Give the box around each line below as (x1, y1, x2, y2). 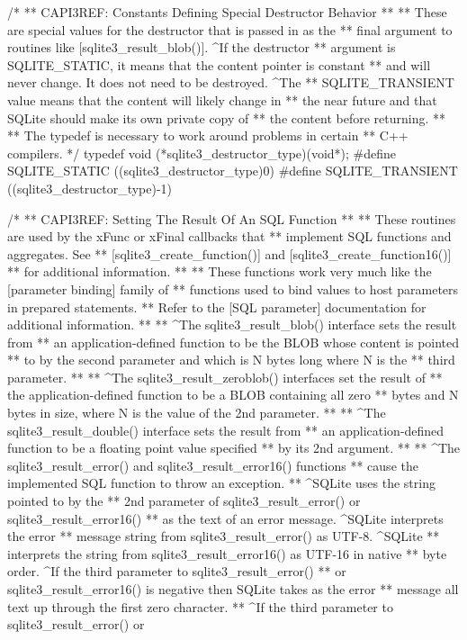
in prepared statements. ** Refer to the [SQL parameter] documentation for (7, 297, 427, 316)
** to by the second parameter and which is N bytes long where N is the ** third (7, 350, 455, 369)
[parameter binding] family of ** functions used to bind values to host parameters (7, 279, 459, 298)
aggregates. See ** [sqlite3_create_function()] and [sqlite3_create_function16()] (7, 244, 452, 263)
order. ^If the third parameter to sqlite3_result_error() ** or (7, 562, 346, 581)
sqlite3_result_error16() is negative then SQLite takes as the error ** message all (7, 580, 459, 598)
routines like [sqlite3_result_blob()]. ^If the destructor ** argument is (7, 38, 396, 57)
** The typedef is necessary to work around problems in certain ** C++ (7, 126, 409, 145)
